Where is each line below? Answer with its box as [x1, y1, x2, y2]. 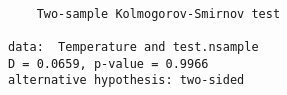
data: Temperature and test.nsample [8, 39, 259, 54]
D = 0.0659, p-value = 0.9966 [8, 56, 209, 71]
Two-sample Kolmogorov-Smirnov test [36, 6, 281, 21]
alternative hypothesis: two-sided [8, 73, 245, 88]
